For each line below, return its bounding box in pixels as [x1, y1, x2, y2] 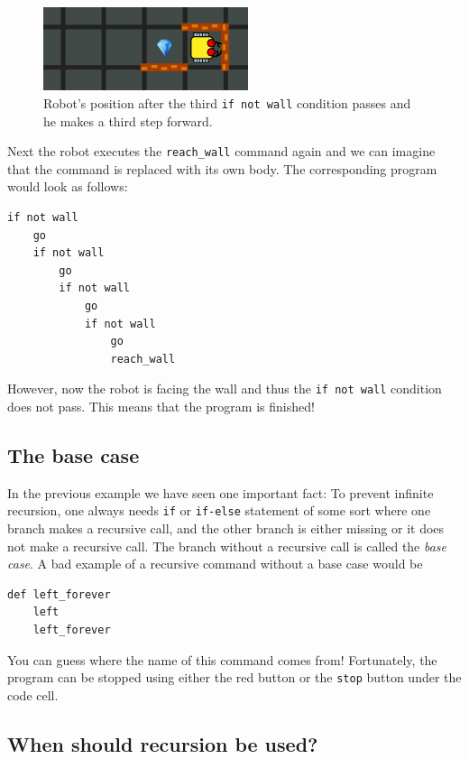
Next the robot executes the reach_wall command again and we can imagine [7, 142, 436, 161]
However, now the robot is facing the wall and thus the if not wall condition [7, 379, 442, 398]
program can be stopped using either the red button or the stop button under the [7, 668, 462, 687]
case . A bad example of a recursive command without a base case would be [7, 554, 423, 573]
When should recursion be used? [7, 729, 318, 757]
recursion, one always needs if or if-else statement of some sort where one [7, 501, 431, 520]
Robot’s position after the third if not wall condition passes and [43, 93, 411, 112]
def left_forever [7, 588, 111, 601]
